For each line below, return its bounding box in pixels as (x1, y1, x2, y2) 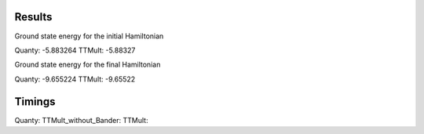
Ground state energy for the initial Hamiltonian (14, 31, 164, 41)
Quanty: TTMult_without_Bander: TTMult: (14, 115, 148, 125)
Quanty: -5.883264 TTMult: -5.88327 (14, 45, 136, 55)
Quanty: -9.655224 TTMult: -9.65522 (14, 74, 136, 84)
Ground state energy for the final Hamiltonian (14, 60, 161, 70)
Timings (14, 95, 56, 108)
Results (14, 10, 53, 24)
